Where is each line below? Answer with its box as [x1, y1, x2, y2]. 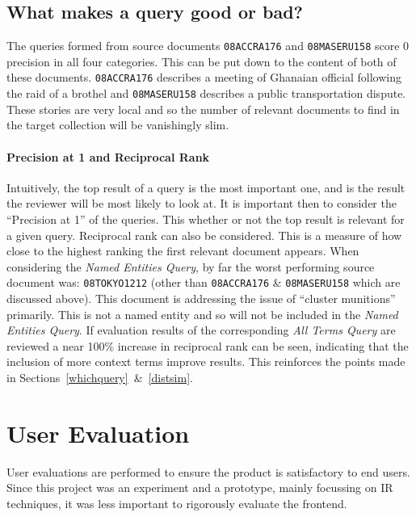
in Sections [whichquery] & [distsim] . [6, 368, 193, 385]
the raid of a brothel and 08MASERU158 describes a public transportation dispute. [6, 85, 406, 102]
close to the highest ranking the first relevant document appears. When [6, 242, 359, 259]
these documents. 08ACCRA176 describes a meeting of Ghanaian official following [6, 69, 401, 86]
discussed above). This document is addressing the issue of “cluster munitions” [6, 289, 396, 306]
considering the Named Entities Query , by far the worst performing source [6, 258, 375, 275]
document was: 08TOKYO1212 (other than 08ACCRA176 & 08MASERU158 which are [6, 274, 401, 291]
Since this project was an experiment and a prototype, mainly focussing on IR [6, 479, 393, 496]
